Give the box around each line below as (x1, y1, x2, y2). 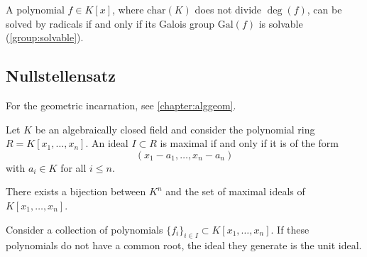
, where (112, 2, 144, 16)
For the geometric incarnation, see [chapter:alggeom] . (6, 97, 236, 112)
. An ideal (85, 136, 128, 151)
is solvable (258, 16, 303, 31)
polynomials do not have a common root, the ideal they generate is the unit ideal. (6, 238, 362, 253)
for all (60, 160, 87, 175)
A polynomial (6, 2, 65, 16)
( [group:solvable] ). (6, 30, 84, 45)
